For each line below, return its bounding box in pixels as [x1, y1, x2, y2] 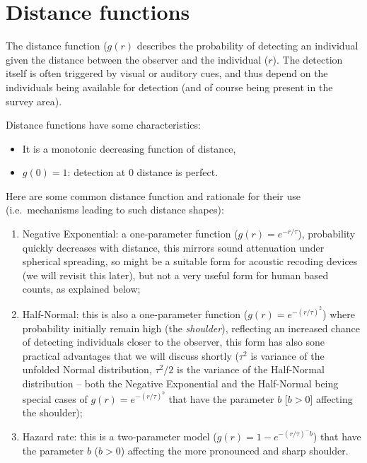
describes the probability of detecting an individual [136, 38, 359, 53]
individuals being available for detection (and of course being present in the [6, 79, 333, 94]
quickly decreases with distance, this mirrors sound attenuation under [22, 240, 325, 254]
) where [322, 307, 356, 322]
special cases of [22, 391, 88, 406]
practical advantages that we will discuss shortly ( [22, 348, 239, 363]
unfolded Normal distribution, [22, 362, 152, 377]
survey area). [6, 93, 62, 108]
